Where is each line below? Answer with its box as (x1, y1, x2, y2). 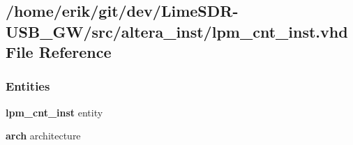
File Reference (6, 41, 112, 63)
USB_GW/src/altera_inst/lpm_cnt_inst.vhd (6, 20, 348, 42)
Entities (6, 77, 50, 95)
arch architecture (6, 128, 81, 143)
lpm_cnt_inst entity (6, 105, 103, 119)
